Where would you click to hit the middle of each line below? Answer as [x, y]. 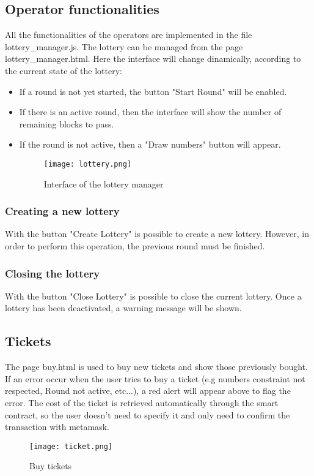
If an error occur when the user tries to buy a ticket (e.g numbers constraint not [155, 378]
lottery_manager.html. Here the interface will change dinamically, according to [153, 59]
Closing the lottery [53, 273]
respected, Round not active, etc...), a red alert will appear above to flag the [148, 391]
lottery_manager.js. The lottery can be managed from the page [124, 46]
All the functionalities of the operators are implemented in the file [129, 35]
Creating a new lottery [62, 211]
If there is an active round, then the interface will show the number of [150, 112]
